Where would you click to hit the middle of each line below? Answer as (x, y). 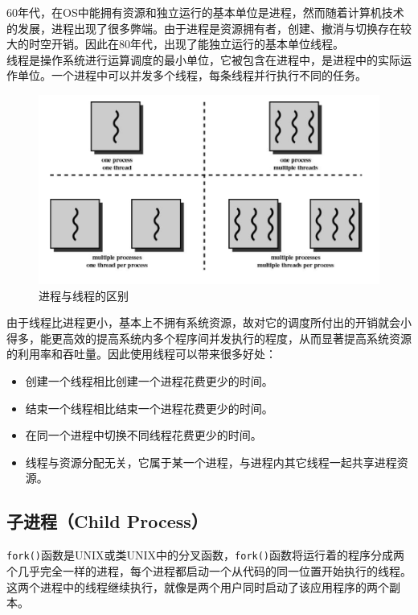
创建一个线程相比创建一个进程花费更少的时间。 (149, 381)
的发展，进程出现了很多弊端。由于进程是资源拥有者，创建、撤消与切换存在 (203, 28)
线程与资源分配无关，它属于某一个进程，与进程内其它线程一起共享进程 (211, 462)
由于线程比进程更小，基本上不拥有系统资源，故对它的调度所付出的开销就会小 (209, 322)
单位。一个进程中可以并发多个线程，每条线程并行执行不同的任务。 (192, 75)
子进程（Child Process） (107, 521)
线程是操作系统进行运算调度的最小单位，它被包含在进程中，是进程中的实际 (203, 59)
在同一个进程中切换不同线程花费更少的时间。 (143, 435)
